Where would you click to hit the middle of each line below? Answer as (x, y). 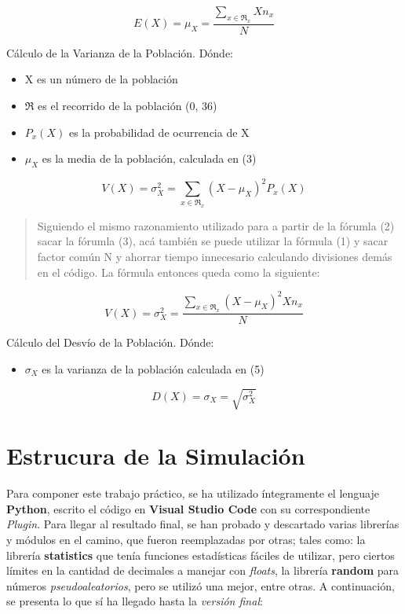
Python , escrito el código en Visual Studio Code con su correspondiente (188, 508)
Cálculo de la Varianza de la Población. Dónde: (120, 52)
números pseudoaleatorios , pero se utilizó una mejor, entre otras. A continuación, (201, 585)
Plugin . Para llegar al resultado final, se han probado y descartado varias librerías (203, 524)
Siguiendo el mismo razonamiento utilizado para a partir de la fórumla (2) (216, 225)
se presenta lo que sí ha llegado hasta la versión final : (135, 601)
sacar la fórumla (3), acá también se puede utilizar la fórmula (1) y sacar (213, 241)
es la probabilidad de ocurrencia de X (159, 132)
